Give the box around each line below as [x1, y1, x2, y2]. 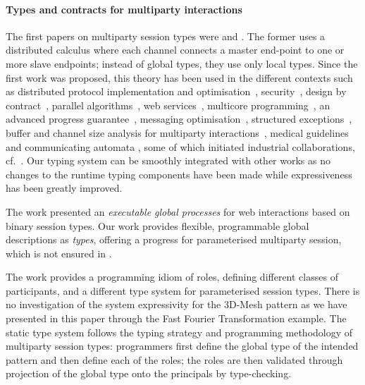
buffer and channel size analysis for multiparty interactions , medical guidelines [6, 125, 349, 140]
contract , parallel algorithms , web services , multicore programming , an [6, 97, 330, 112]
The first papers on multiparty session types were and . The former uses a [6, 28, 326, 43]
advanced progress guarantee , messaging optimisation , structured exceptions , [6, 111, 352, 126]
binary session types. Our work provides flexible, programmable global [6, 218, 309, 233]
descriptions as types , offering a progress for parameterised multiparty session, [6, 232, 342, 247]
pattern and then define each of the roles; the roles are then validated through [6, 352, 343, 367]
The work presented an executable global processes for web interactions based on [6, 204, 350, 219]
